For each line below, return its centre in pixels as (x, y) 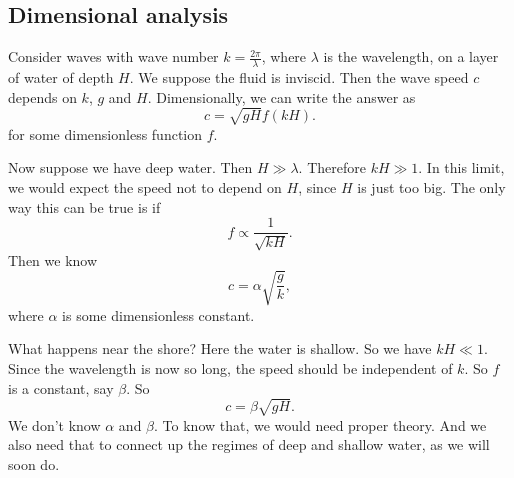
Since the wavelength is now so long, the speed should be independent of (230, 367)
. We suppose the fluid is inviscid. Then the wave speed (299, 77)
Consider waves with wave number (113, 56)
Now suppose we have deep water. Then (130, 167)
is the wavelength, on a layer (411, 56)
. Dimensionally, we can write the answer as (281, 96)
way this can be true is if (84, 206)
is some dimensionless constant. (158, 314)
